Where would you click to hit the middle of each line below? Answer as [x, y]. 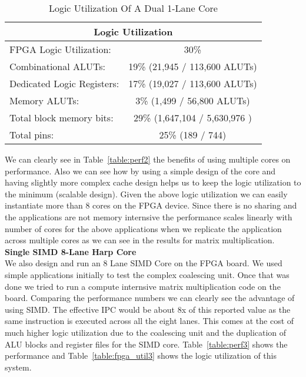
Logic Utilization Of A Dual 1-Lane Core [133, 8]
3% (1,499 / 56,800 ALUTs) [193, 100]
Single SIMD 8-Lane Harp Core [71, 251]
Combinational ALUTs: [57, 66]
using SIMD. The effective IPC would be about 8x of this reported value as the [148, 309]
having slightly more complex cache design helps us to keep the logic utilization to [153, 182]
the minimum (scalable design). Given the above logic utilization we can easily [146, 194]
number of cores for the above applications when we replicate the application [143, 228]
